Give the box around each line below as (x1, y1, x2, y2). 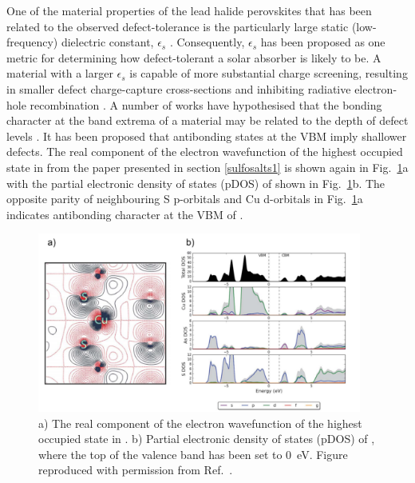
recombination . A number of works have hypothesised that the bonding (30, 96, 382, 113)
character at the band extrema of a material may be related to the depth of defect (6, 112, 409, 129)
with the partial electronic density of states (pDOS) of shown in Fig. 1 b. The (6, 174, 385, 191)
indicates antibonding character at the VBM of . (6, 206, 243, 222)
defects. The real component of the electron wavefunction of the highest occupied (6, 143, 403, 160)
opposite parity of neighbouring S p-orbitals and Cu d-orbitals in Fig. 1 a (6, 190, 363, 207)
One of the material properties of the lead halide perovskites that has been (6, 2, 372, 18)
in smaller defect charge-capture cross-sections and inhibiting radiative (6, 80, 351, 97)
